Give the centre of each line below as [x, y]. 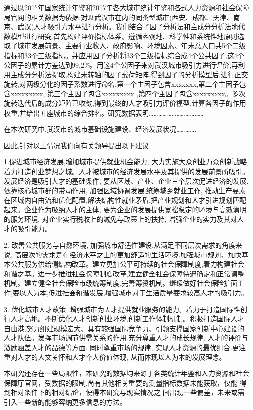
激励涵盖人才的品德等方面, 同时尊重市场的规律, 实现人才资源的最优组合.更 [121, 347]
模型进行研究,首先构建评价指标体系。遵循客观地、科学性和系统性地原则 [124, 36]
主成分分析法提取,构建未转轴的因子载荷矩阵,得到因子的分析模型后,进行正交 [129, 74]
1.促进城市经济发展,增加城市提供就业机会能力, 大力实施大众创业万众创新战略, [126, 162]
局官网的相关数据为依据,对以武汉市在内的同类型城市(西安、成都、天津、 [119, 17]
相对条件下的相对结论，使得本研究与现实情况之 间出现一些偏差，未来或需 [127, 392]
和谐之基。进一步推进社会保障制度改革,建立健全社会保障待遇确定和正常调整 [124, 273]
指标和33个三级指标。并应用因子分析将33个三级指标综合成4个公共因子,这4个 [124, 55]
